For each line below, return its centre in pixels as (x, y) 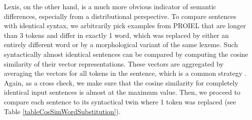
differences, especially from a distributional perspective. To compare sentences (120, 16)
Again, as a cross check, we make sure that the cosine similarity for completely (121, 82)
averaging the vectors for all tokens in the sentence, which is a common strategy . (125, 73)
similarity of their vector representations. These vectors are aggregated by (114, 63)
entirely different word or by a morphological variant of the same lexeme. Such (121, 44)
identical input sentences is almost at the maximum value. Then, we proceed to (122, 92)
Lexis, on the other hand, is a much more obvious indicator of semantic (110, 6)
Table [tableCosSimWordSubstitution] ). (62, 111)
